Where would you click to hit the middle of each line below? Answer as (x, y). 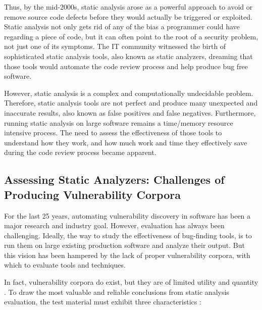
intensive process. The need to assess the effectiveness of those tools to (113, 133)
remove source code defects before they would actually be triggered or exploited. (128, 16)
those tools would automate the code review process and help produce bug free (126, 66)
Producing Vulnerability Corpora (92, 194)
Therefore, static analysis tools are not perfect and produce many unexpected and (131, 103)
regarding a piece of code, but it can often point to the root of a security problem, (131, 36)
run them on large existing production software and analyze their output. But (124, 245)
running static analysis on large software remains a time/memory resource (119, 122)
